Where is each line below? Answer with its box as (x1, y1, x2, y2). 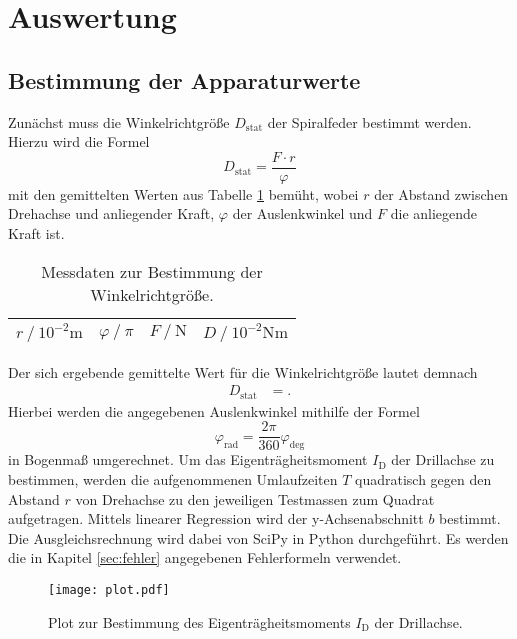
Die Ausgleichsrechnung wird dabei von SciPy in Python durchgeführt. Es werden (8, 527, 509, 548)
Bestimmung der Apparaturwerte (8, 64, 361, 95)
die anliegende (390, 203, 478, 224)
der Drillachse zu (391, 449, 495, 470)
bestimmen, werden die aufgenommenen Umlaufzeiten (8, 468, 338, 489)
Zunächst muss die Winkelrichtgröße (8, 111, 230, 132)
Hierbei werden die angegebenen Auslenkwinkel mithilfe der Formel (8, 400, 420, 421)
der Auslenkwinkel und (232, 203, 373, 224)
